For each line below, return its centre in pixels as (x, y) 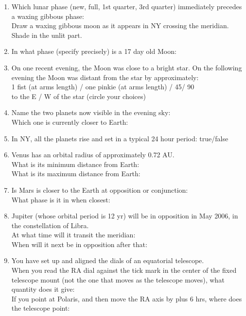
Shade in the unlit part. (47, 35)
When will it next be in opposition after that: (79, 244)
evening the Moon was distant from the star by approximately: (105, 77)
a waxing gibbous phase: (48, 16)
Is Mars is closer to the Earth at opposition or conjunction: (100, 190)
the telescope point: (41, 308)
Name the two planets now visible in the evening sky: (91, 112)
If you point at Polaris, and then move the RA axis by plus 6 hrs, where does (127, 298)
